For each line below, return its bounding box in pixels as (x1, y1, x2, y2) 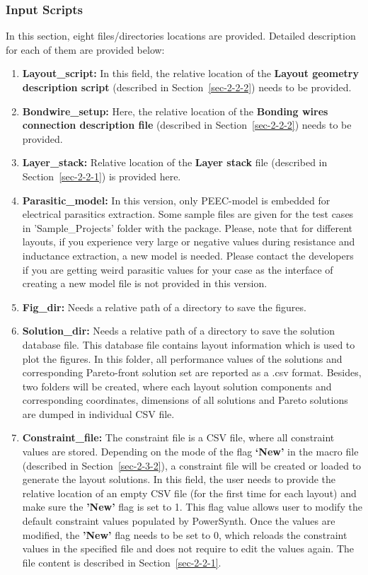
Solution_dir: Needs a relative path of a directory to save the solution (22, 323, 335, 338)
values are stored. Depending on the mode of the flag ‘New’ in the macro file (22, 444, 359, 459)
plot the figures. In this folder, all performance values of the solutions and (22, 351, 343, 366)
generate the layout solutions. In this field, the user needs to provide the (22, 472, 336, 487)
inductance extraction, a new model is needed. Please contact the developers (22, 248, 354, 262)
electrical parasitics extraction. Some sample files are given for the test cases (22, 207, 354, 221)
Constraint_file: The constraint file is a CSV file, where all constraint (22, 430, 335, 445)
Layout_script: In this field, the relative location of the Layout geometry (22, 66, 359, 81)
